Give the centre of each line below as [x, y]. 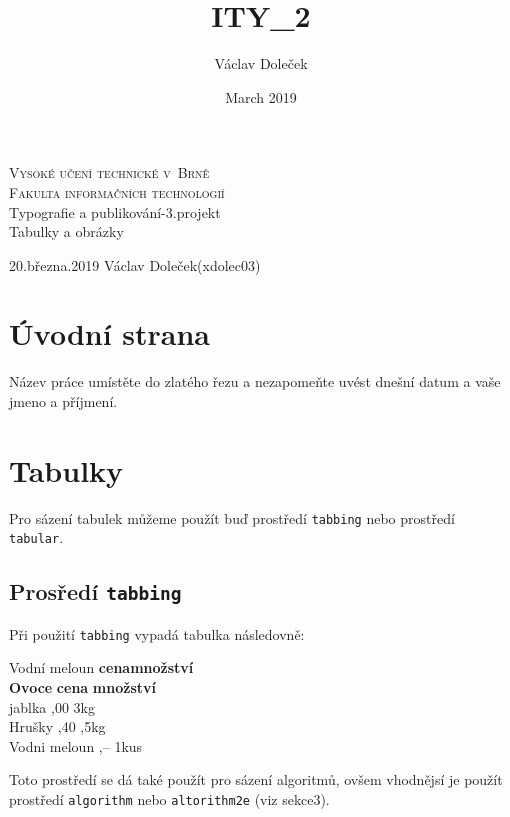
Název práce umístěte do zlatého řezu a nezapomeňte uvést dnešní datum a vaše [255, 381]
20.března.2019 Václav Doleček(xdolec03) [135, 264]
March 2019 [261, 96]
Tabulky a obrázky [66, 231]
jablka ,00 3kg [52, 706]
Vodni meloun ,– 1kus [76, 745]
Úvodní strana [110, 333]
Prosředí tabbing [95, 591]
